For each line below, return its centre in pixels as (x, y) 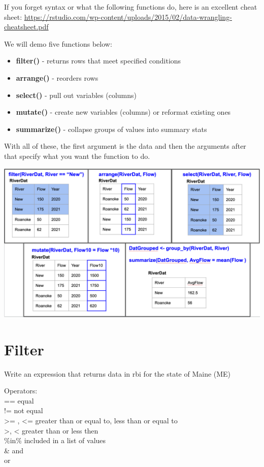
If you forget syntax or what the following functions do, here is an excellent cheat (131, 7)
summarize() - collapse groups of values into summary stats (111, 129)
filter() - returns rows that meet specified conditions (98, 61)
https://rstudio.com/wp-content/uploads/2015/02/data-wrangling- (128, 16)
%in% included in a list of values (55, 440)
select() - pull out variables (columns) (76, 95)
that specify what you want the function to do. (77, 156)
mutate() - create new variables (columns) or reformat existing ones (123, 112)
